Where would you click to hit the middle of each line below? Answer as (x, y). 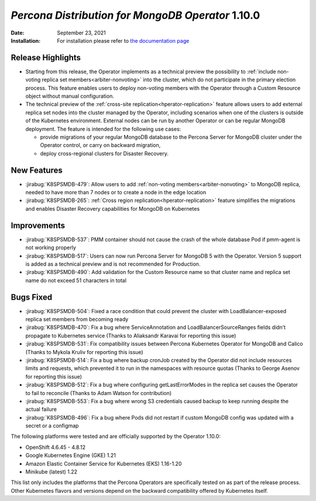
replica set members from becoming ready (77, 319)
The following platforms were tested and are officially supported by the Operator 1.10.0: (116, 437)
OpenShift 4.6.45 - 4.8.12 (56, 447)
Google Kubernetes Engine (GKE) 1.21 (71, 455)
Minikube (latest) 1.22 (51, 472)
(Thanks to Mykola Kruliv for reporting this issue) (84, 352)
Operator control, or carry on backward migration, (100, 145)
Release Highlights (46, 58)
